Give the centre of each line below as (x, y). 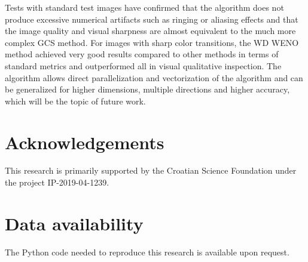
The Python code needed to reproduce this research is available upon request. (147, 252)
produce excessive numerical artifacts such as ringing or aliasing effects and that (152, 19)
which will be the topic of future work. (75, 101)
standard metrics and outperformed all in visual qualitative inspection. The (143, 65)
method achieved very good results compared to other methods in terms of (142, 54)
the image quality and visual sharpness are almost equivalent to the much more (150, 31)
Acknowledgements (85, 142)
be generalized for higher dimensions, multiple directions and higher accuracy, (147, 89)
